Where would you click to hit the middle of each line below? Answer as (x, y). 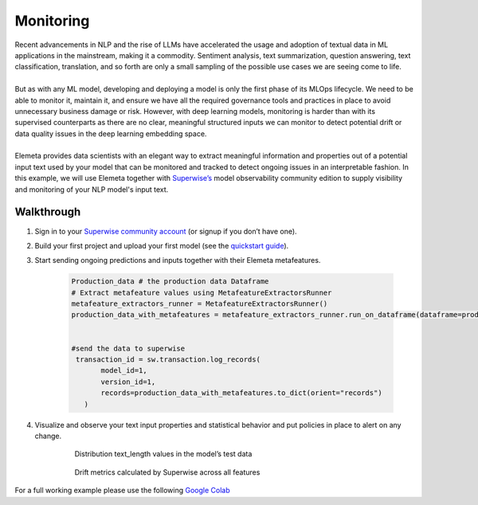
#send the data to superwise (128, 348)
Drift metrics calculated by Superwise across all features (167, 472)
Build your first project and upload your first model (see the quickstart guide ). (162, 245)
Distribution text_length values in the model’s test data (163, 454)
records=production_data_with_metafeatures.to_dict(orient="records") (241, 393)
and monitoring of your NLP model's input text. (92, 189)
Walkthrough (48, 212)
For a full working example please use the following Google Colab (122, 491)
